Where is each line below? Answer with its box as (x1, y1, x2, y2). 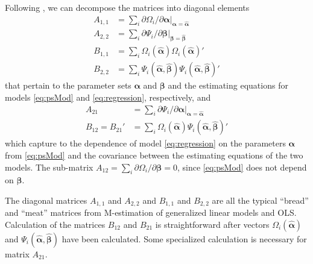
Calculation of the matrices (5, 218, 106, 230)
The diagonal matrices (5, 193, 87, 206)
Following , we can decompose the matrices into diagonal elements (5, 1, 250, 13)
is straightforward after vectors (155, 218, 270, 230)
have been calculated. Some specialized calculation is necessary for (62, 232, 307, 245)
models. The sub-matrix (5, 160, 93, 173)
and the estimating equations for (168, 79, 288, 92)
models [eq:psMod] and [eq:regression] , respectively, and (5, 90, 211, 103)
